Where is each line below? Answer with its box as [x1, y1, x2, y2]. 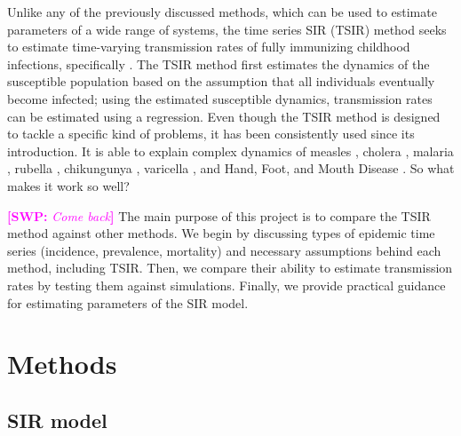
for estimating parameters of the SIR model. [7, 293, 249, 312]
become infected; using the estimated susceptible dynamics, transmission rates [7, 89, 433, 107]
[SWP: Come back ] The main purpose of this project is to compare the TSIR [7, 206, 431, 225]
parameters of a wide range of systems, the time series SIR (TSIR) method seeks [7, 20, 447, 38]
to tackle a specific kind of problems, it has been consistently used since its [7, 124, 415, 143]
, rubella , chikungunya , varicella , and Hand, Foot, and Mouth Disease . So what [7, 159, 455, 178]
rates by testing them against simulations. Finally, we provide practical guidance [7, 275, 446, 294]
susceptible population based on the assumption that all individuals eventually [7, 72, 435, 91]
